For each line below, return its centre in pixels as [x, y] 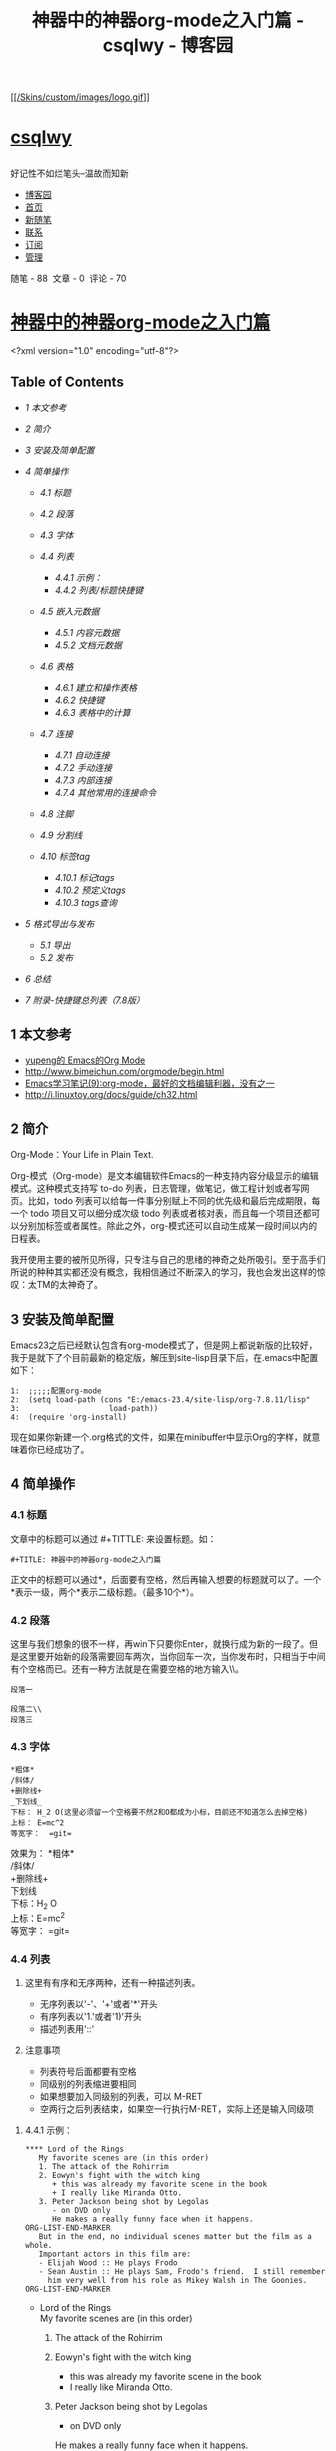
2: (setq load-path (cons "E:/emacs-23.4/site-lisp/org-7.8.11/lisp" [160, 1399]
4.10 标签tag [65, 856]
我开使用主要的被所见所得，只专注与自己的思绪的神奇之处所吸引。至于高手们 [168, 1260]
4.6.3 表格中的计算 [93, 712]
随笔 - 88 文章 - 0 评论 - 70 [68, 278]
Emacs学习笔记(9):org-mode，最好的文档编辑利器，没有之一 [149, 1083]
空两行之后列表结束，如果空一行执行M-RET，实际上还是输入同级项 [177, 2108]
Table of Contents [67, 382]
